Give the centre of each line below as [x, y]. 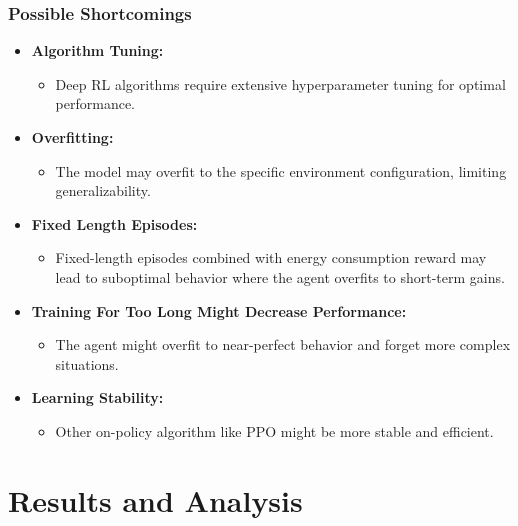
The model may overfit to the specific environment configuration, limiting [281, 170]
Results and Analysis [155, 499]
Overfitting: [72, 137]
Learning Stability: [97, 397]
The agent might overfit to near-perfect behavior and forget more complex [283, 344]
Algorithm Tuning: [97, 50]
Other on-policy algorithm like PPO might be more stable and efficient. [274, 430]
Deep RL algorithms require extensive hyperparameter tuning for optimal [280, 83]
